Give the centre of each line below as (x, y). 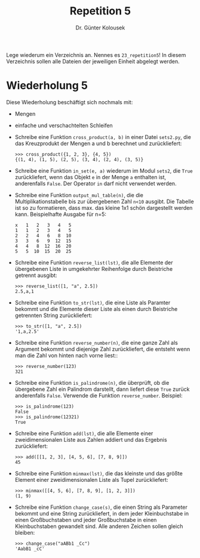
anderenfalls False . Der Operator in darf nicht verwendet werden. (96, 183)
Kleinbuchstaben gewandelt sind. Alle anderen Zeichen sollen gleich (99, 526)
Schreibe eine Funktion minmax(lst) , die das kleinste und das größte (99, 473)
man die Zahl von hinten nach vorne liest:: (66, 355)
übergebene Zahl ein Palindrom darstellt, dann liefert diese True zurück (102, 389)
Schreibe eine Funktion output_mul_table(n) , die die (79, 195)
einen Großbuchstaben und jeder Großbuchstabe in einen (86, 520)
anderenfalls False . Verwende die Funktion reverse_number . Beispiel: (99, 395)
